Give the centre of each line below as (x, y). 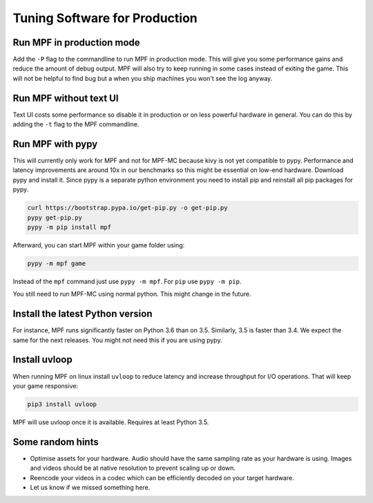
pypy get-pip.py (55, 217)
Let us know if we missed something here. (90, 487)
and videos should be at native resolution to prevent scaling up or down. (133, 468)
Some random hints (56, 442)
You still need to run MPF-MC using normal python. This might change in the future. (132, 294)
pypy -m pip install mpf (69, 227)
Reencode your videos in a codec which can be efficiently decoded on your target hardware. (162, 477)
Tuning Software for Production (105, 18)
